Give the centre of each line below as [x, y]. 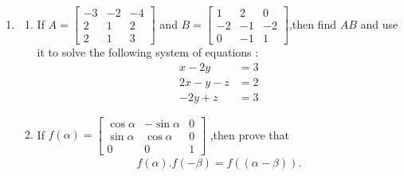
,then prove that [249, 134]
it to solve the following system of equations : [148, 52]
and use [379, 23]
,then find [312, 23]
